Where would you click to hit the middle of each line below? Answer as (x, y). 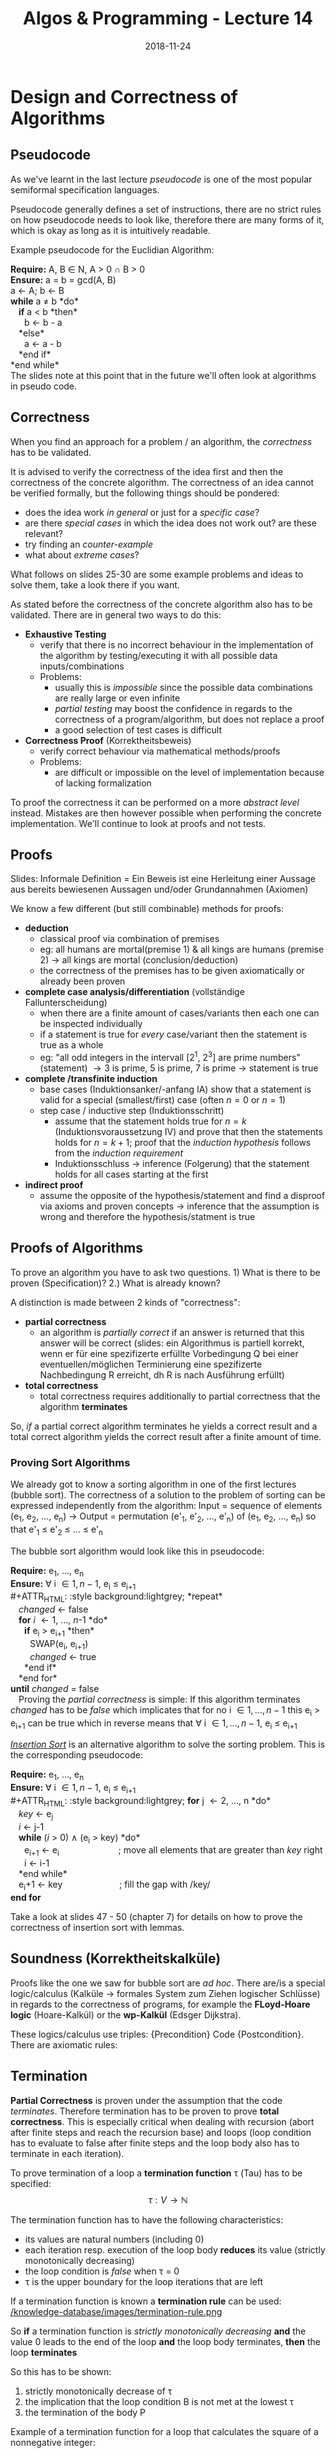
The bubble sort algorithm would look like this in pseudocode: (137, 1551)
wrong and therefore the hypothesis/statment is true (147, 1217)
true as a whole (71, 1045)
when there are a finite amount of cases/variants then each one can (179, 1013)
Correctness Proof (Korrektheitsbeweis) (108, 740)
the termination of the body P (85, 2412)
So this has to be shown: (61, 2371)
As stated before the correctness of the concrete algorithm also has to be (161, 604)
